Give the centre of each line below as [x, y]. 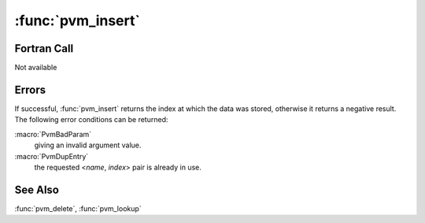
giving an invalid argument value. [88, 145]
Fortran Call [44, 48]
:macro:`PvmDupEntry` [52, 156]
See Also [37, 190]
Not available [36, 68]
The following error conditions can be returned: [91, 120]
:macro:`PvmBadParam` [53, 134]
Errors [30, 89]
